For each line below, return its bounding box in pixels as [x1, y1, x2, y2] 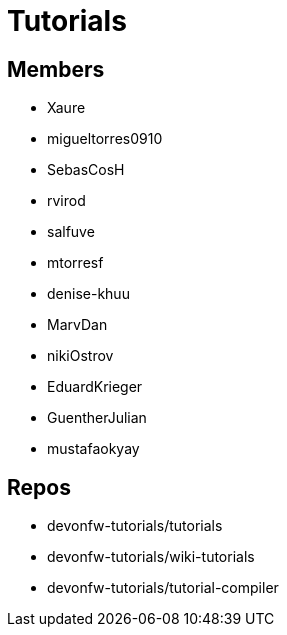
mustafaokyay [47, 440, 140, 458]
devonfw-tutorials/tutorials [47, 517, 223, 535]
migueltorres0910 [47, 130, 163, 148]
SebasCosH [47, 161, 125, 179]
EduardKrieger [47, 378, 143, 396]
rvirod [47, 192, 86, 210]
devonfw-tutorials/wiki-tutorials [47, 548, 255, 566]
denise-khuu [47, 285, 130, 303]
